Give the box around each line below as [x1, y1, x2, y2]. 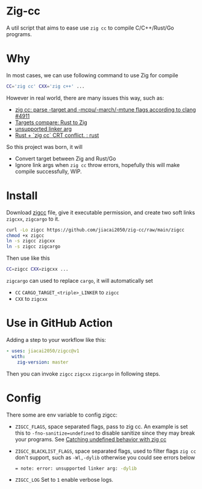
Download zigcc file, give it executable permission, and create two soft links [6, 209, 195, 216]
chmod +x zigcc [6, 232, 45, 239]
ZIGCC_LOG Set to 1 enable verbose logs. [14, 476, 113, 484]
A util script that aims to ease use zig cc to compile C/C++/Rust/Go [6, 24, 174, 31]
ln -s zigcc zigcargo [6, 244, 61, 250]
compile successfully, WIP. [14, 168, 83, 175]
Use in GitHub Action [6, 317, 113, 330]
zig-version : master [17, 359, 69, 365]
